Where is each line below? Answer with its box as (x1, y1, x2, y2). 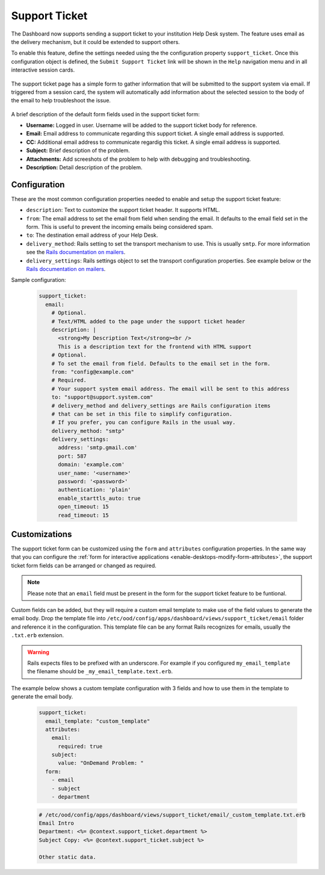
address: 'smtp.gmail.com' (58, 444, 138, 451)
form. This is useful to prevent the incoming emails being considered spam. (26, 223, 214, 231)
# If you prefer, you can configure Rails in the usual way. (51, 419, 236, 426)
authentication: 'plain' (58, 487, 132, 493)
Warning (27, 648, 49, 656)
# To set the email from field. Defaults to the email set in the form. (51, 360, 271, 367)
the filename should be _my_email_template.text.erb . (27, 668, 173, 675)
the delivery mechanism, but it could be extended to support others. (11, 38, 180, 45)
